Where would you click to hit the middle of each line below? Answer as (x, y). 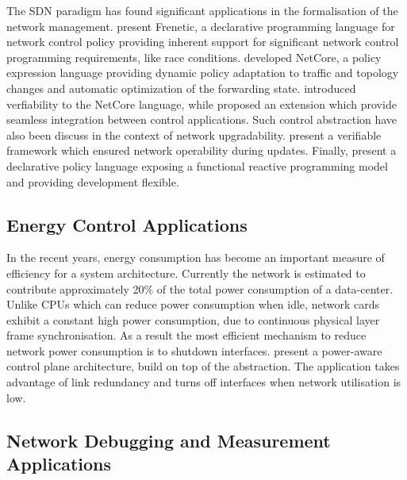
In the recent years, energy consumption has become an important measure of (196, 257)
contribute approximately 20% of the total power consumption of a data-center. (200, 288)
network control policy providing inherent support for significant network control (203, 42)
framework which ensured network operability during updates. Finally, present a (202, 150)
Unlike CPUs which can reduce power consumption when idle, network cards (193, 304)
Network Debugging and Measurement (169, 440)
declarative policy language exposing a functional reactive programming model (197, 165)
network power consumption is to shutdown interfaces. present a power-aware (194, 350)
